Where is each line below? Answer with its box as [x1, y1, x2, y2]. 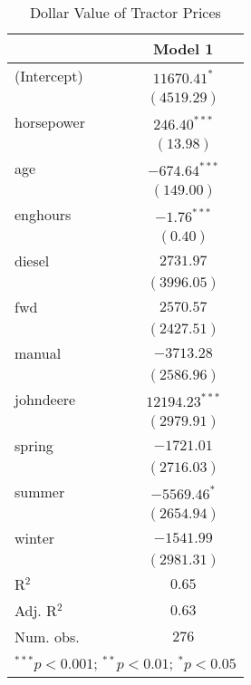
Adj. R [14, 600, 57, 621]
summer [14, 481, 65, 502]
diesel [14, 250, 50, 271]
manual [14, 342, 62, 363]
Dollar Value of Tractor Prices [29, 2, 221, 23]
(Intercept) [14, 65, 83, 86]
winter [14, 527, 55, 548]
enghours [14, 204, 72, 225]
